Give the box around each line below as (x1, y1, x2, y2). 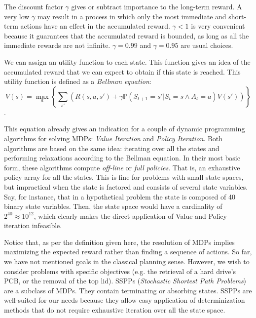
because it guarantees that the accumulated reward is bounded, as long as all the (4, 30, 249, 40)
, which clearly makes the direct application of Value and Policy (34, 210, 227, 221)
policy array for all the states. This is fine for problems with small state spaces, (4, 172, 244, 182)
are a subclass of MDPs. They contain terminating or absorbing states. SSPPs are (4, 285, 252, 295)
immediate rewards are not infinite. (4, 40, 110, 50)
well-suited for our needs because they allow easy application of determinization (4, 295, 245, 305)
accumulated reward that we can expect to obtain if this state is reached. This (4, 66, 241, 77)
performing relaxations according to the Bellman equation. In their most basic (4, 153, 240, 163)
